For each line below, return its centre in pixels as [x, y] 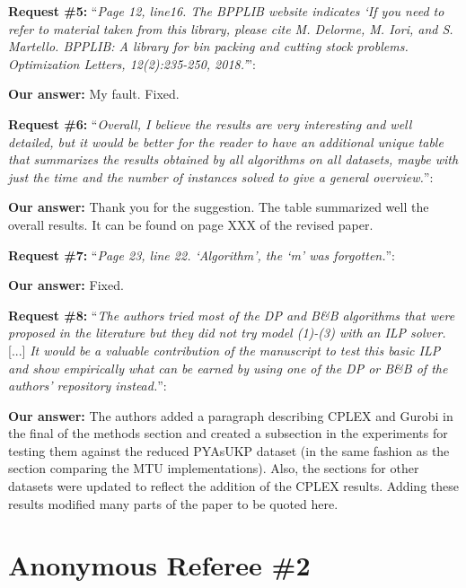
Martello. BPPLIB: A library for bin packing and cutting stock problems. [208, 46]
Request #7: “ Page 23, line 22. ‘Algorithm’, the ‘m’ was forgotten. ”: [202, 255]
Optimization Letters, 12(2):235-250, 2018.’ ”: [132, 63]
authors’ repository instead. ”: [88, 386]
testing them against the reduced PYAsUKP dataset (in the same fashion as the [229, 450]
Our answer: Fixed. [66, 285]
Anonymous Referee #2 [159, 565]
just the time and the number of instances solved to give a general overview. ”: [221, 176]
